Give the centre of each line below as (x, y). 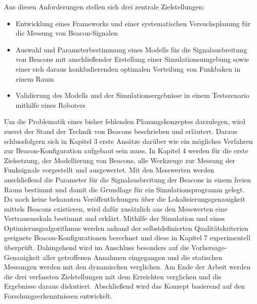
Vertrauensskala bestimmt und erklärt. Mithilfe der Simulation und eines (114, 218)
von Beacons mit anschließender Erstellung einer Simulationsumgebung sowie (132, 59)
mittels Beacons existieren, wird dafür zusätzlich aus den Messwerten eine (116, 208)
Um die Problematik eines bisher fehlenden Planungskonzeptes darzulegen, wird (125, 121)
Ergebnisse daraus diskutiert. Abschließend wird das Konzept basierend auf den (125, 286)
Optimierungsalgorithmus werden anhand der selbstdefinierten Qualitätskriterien (126, 228)
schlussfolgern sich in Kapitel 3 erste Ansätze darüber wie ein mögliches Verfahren (128, 141)
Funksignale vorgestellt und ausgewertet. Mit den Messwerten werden (109, 170)
